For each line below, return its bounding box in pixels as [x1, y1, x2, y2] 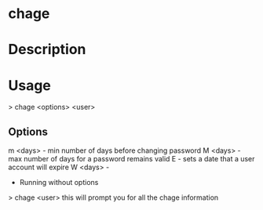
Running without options [19, 178, 99, 187]
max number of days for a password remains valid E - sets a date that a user [8, 154, 255, 164]
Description [8, 41, 86, 59]
